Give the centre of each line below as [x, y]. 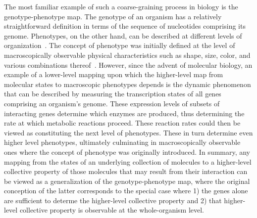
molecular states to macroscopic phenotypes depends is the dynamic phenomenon [128, 84]
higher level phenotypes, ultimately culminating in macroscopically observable [122, 142]
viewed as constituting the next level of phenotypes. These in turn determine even [128, 132]
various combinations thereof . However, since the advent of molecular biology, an [128, 65]
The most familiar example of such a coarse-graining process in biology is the [121, 6]
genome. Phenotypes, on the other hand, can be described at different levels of [123, 35]
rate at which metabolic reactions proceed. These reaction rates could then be [122, 123]
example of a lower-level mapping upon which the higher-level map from [114, 74]
